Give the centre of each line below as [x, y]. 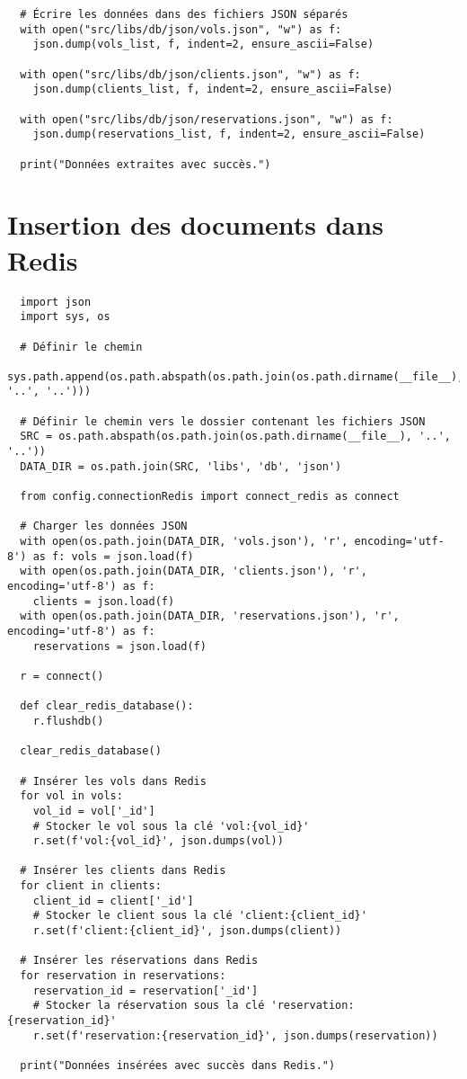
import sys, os [65, 317]
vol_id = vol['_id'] [94, 811]
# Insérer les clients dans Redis [123, 871]
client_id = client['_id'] [113, 901]
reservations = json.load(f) [119, 646]
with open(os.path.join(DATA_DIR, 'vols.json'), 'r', [184, 542]
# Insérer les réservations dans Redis [139, 961]
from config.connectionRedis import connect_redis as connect [210, 497]
